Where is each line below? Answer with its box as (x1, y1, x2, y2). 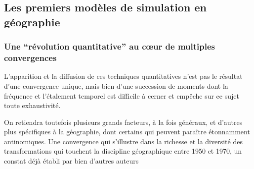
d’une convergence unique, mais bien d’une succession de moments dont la (4, 80, 228, 91)
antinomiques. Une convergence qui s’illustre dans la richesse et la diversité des (4, 136, 243, 146)
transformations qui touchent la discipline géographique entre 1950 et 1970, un (4, 146, 242, 156)
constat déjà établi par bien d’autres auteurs (4, 156, 139, 166)
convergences (4, 52, 57, 64)
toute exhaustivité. (4, 100, 61, 111)
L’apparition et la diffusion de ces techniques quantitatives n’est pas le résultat (4, 71, 243, 81)
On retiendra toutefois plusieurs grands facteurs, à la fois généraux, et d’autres (4, 116, 243, 127)
